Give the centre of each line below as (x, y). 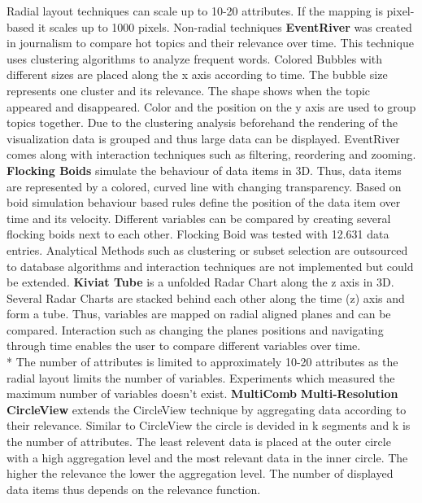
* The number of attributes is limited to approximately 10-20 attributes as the (202, 362)
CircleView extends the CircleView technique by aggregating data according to (207, 409)
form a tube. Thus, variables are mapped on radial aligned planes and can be (199, 314)
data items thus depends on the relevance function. (134, 489)
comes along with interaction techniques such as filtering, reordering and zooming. (211, 154)
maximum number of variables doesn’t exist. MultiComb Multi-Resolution (202, 394)
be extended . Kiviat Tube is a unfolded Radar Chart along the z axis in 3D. (200, 282)
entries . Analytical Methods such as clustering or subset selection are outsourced (207, 249)
